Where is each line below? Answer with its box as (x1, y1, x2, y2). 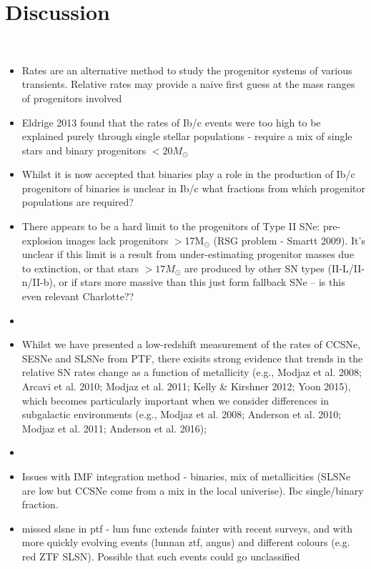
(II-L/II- (327, 260, 365, 275)
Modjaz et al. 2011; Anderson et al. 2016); (21, 420, 207, 435)
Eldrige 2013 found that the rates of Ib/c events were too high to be (21, 114, 321, 129)
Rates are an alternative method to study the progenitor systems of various (21, 62, 352, 77)
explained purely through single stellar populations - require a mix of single (21, 129, 352, 144)
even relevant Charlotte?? (21, 289, 134, 304)
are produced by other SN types (184, 260, 325, 275)
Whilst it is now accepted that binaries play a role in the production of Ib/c (21, 167, 355, 182)
